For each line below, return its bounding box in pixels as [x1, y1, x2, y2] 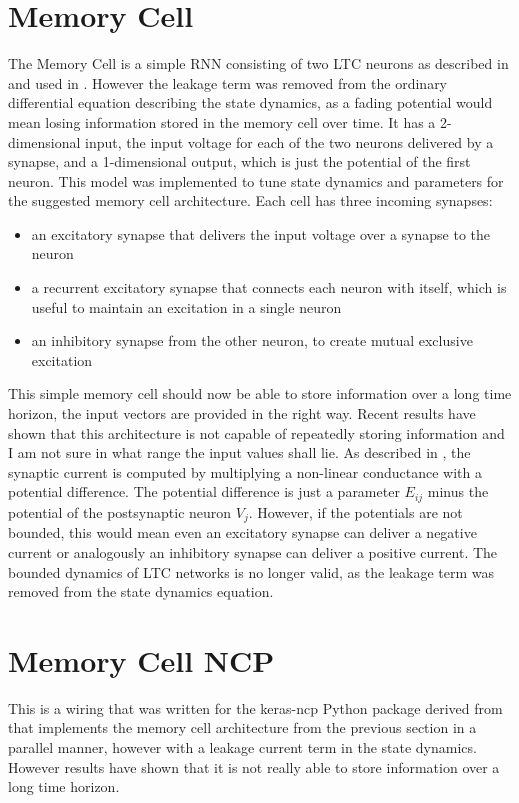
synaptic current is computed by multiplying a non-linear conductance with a [8, 461, 482, 482]
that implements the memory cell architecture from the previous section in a [8, 717, 477, 738]
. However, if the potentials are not [248, 501, 463, 522]
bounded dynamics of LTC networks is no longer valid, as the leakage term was [8, 561, 494, 582]
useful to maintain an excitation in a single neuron [31, 296, 342, 317]
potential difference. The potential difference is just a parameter [8, 481, 400, 502]
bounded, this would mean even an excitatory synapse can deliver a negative [8, 522, 477, 543]
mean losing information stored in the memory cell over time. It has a [8, 111, 436, 132]
